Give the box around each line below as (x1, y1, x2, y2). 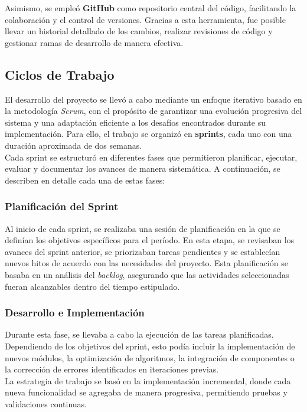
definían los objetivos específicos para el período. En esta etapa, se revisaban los (5, 234, 295, 246)
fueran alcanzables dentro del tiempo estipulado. (5, 280, 180, 292)
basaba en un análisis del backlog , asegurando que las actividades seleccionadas (5, 268, 289, 280)
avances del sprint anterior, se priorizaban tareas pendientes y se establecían (5, 245, 280, 257)
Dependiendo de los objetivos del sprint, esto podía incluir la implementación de (5, 339, 295, 352)
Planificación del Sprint (5, 199, 119, 214)
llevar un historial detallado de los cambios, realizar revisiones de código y (5, 25, 273, 37)
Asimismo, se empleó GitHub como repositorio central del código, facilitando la (5, 2, 296, 14)
